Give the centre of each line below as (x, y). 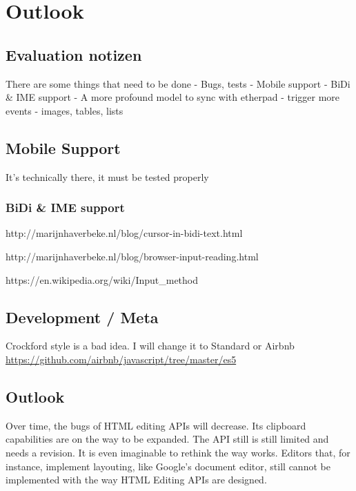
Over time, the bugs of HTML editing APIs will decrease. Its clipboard (156, 425)
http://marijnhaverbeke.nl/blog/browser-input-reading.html (132, 256)
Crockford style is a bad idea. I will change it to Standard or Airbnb (150, 346)
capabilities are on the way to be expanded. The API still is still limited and (167, 439)
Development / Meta (82, 317)
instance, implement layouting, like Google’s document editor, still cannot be (168, 466)
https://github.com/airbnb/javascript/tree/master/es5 (121, 359)
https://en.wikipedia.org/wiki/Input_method (102, 279)
